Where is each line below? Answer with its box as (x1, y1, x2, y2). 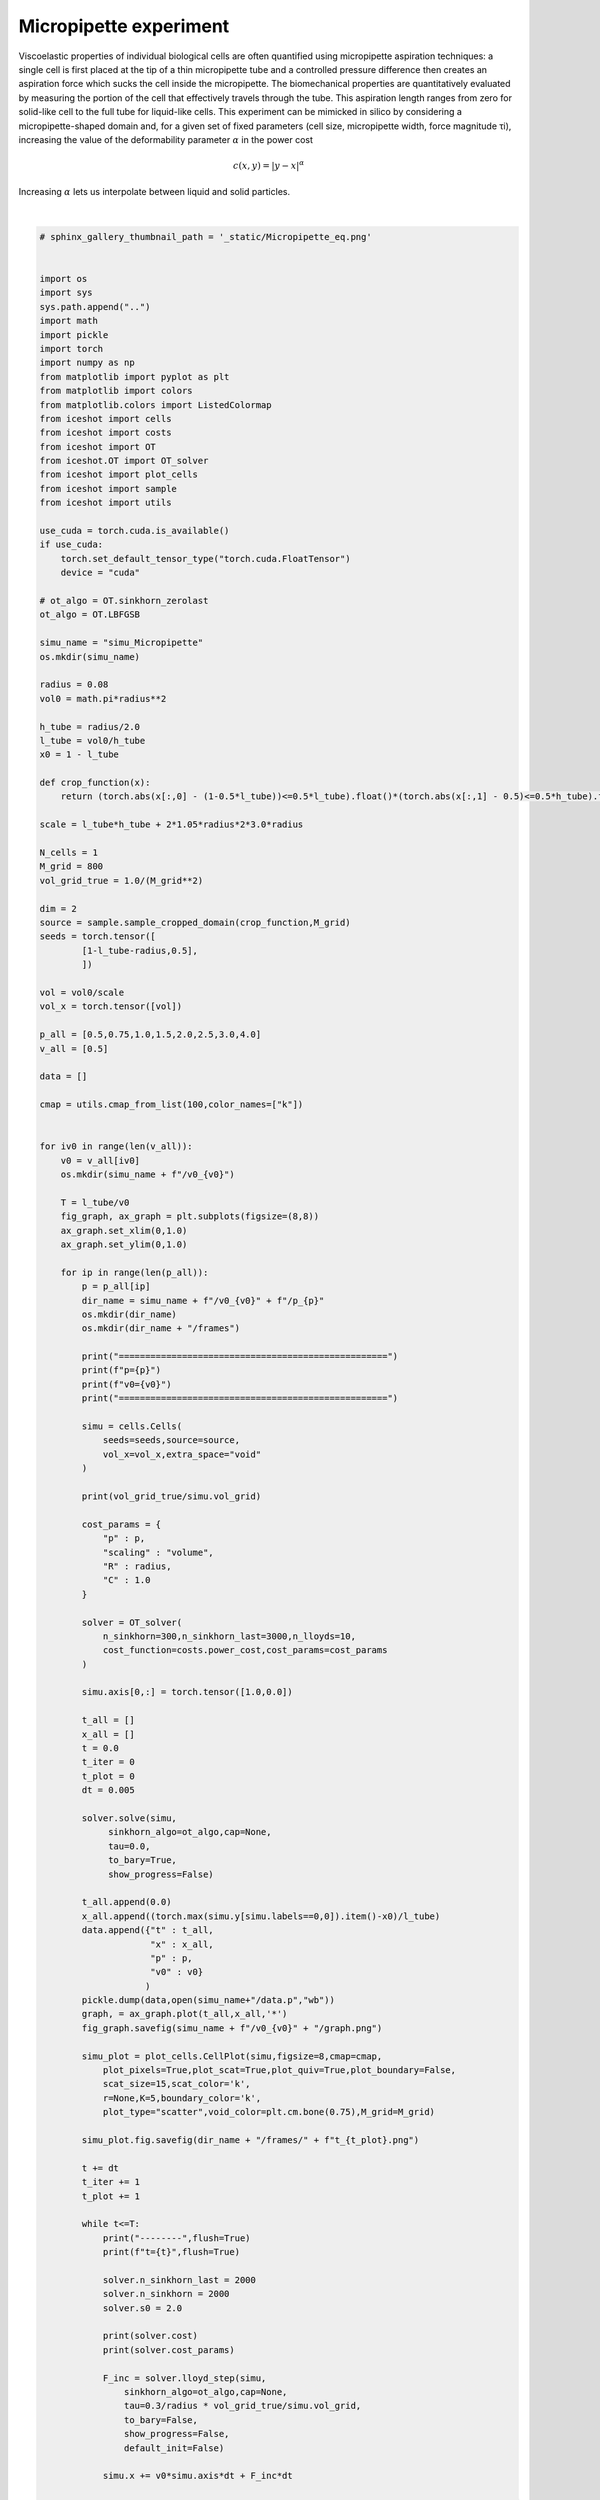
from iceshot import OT (39, 441, 157, 452)
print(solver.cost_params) (102, 2344, 235, 2355)
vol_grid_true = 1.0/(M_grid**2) (39, 875, 204, 886)
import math (39, 315, 99, 327)
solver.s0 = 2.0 (102, 2302, 183, 2314)
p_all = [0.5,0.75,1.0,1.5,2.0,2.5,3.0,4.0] (39, 1029, 262, 1040)
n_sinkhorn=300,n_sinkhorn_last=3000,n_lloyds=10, (102, 1630, 357, 1642)
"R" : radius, (102, 1560, 172, 1572)
